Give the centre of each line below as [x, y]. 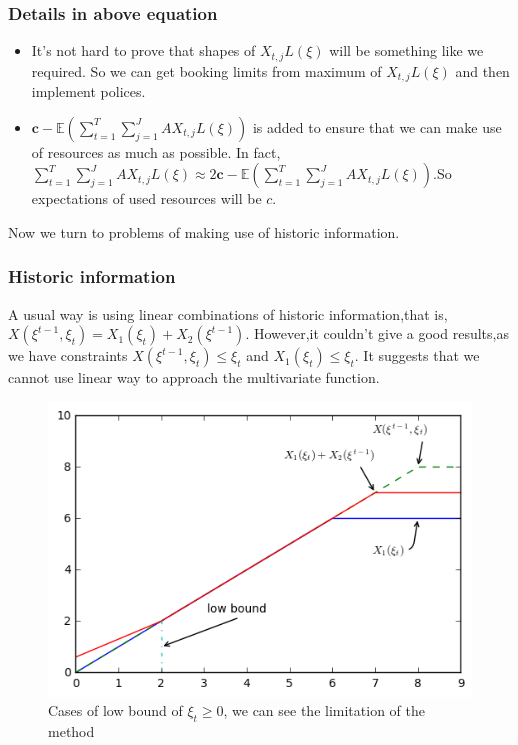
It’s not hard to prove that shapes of [143, 50]
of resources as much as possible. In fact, [156, 151]
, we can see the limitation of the [324, 710]
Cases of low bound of [115, 710]
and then [482, 70]
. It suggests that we [417, 355]
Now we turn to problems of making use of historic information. [204, 231]
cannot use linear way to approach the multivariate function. [194, 377]
